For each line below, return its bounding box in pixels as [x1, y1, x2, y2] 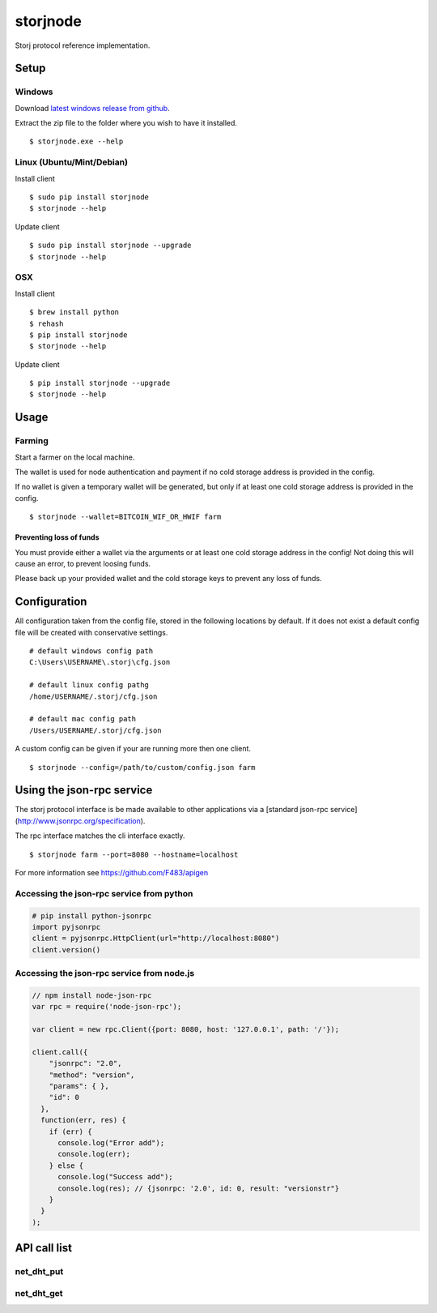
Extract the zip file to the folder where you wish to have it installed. [15, 118, 238, 128]
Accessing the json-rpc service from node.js [15, 968, 195, 979]
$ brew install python [29, 308, 120, 317]
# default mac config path [29, 714, 137, 724]
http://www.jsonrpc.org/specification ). [17, 815, 146, 826]
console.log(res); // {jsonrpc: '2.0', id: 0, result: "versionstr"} [57, 1183, 340, 1193]
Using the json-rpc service [15, 783, 153, 798]
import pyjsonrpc [32, 922, 101, 931]
